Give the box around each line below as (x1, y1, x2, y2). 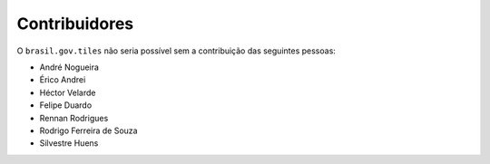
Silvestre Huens (39, 138, 99, 149)
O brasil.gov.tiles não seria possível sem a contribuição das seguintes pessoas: (16, 45, 336, 56)
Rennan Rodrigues (39, 112, 109, 123)
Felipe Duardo (39, 100, 93, 111)
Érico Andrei (39, 74, 86, 85)
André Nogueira (39, 62, 100, 72)
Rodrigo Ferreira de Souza (39, 125, 138, 136)
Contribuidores (16, 14, 134, 34)
